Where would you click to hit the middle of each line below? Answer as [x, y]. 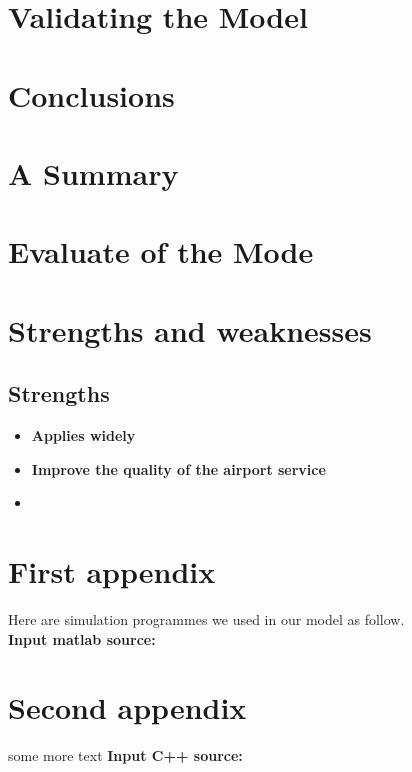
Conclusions [91, 94]
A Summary [93, 172]
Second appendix [127, 707]
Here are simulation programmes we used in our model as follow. [206, 618]
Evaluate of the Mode [161, 251]
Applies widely [83, 435]
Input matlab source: [82, 638]
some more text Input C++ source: [125, 755]
